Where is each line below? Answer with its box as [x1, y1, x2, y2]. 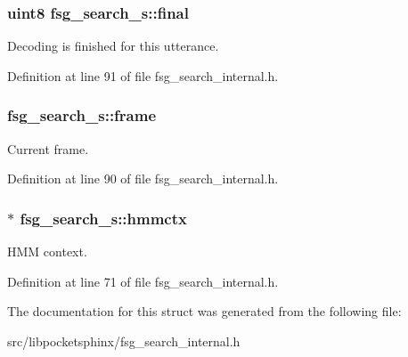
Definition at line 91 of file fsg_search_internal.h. [7, 66, 279, 85]
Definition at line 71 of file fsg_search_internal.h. [7, 272, 279, 290]
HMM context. [7, 242, 87, 261]
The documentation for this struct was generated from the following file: [7, 302, 402, 320]
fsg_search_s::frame [7, 104, 157, 126]
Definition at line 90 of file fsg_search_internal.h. [7, 169, 279, 188]
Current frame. [7, 139, 89, 158]
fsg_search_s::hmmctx [20, 207, 187, 229]
